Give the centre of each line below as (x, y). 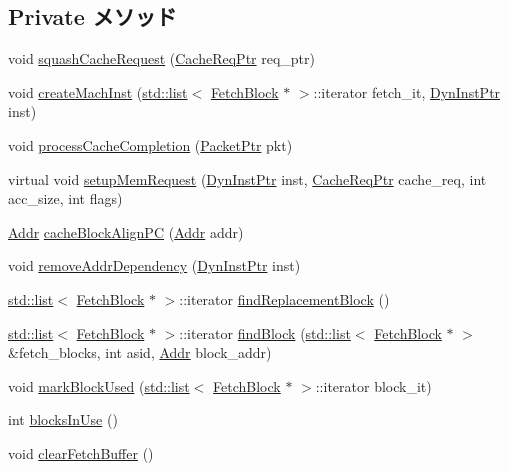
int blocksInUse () (63, 419)
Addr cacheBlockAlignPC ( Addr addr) (126, 231)
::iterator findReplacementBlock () (284, 298)
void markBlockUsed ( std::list (99, 385)
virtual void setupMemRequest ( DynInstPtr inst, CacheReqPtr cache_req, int (247, 178)
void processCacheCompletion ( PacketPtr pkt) (150, 144)
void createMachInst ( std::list (98, 91)
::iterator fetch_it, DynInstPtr (407, 91)
